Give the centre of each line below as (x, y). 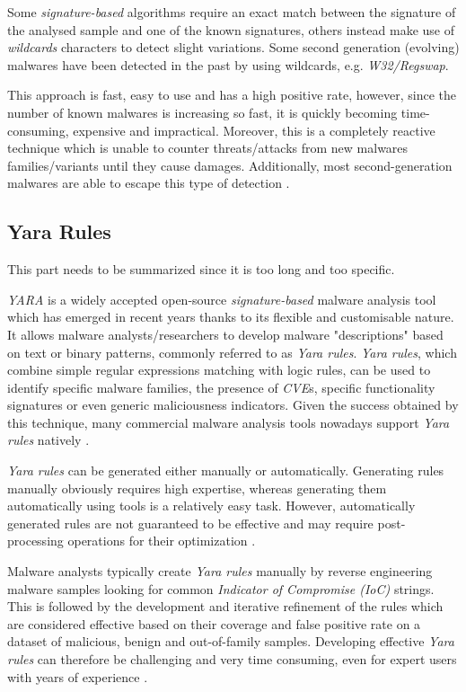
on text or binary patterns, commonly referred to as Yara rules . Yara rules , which (232, 352)
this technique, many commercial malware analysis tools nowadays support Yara (229, 422)
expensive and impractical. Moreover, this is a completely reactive (254, 130)
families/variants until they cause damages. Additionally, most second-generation (230, 165)
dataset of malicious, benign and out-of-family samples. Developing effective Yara (231, 641)
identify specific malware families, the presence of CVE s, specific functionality (221, 387)
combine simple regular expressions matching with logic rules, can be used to (219, 370)
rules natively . (48, 440)
